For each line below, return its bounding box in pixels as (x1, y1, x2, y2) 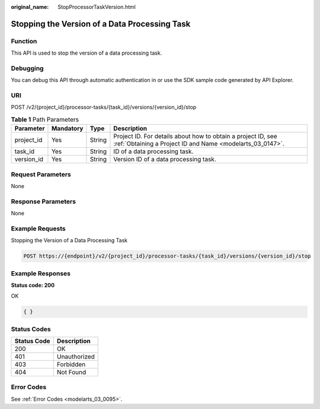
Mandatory (51, 125, 84, 133)
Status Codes (11, 325, 51, 333)
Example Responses (11, 269, 71, 277)
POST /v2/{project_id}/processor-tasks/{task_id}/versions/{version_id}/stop (11, 104, 197, 111)
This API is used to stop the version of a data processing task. (11, 49, 162, 56)
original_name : (11, 4, 49, 10)
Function (11, 37, 37, 45)
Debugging (11, 64, 44, 72)
